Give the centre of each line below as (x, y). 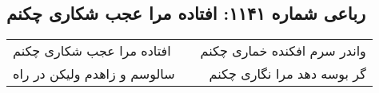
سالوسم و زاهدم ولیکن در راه (94, 74)
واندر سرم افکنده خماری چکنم (283, 51)
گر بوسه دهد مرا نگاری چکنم (287, 74)
